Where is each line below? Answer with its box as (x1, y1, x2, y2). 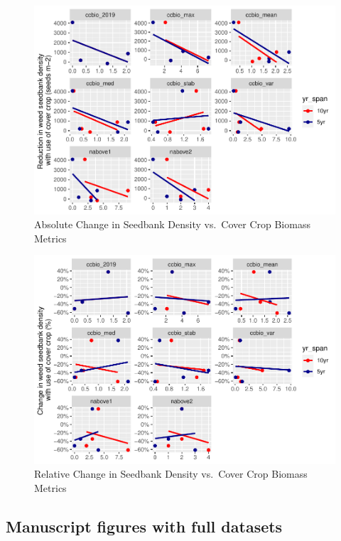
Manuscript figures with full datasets (6, 515, 283, 537)
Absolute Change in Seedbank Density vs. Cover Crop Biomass (34, 217, 310, 232)
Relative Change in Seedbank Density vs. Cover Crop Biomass (34, 466, 308, 481)
